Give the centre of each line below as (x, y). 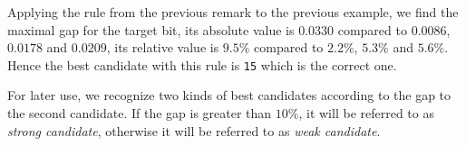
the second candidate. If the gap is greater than (140, 113)
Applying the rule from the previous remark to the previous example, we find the (233, 12)
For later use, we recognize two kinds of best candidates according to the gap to (229, 95)
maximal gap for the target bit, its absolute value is (151, 29)
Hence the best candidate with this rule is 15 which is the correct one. (202, 64)
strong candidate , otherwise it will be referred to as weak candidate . (194, 130)
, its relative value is (163, 47)
